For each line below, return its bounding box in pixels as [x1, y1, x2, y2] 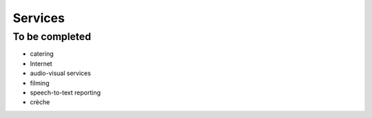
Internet [30, 59, 53, 68]
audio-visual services [30, 69, 91, 77]
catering [30, 50, 54, 58]
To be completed [12, 30, 92, 43]
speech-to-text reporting [30, 88, 101, 97]
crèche [30, 98, 50, 106]
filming [30, 79, 50, 87]
